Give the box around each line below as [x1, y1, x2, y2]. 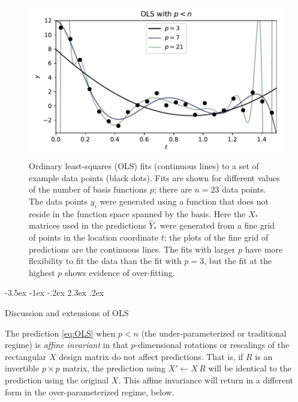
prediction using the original [5, 373, 109, 386]
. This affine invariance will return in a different [118, 373, 294, 386]
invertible [5, 362, 40, 374]
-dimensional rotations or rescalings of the [135, 338, 290, 351]
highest [29, 266, 55, 278]
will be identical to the [208, 362, 291, 374]
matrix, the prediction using [62, 362, 165, 374]
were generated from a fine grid [159, 219, 275, 232]
